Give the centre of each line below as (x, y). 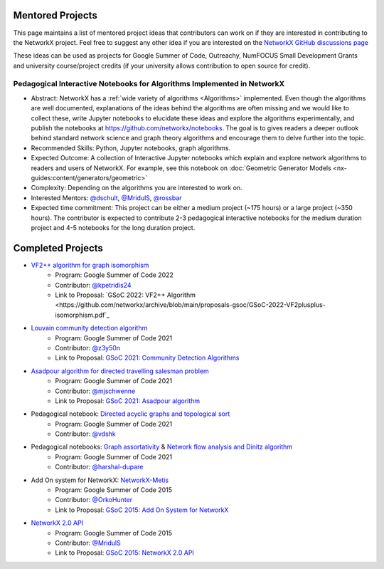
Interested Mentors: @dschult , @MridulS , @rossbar (106, 198)
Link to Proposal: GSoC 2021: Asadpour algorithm (128, 401)
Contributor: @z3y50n (88, 348)
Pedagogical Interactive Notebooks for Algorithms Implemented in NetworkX (149, 84)
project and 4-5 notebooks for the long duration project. (113, 227)
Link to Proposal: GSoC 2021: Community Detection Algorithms (147, 358)
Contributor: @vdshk (86, 434)
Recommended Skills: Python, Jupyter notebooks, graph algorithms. (131, 148)
